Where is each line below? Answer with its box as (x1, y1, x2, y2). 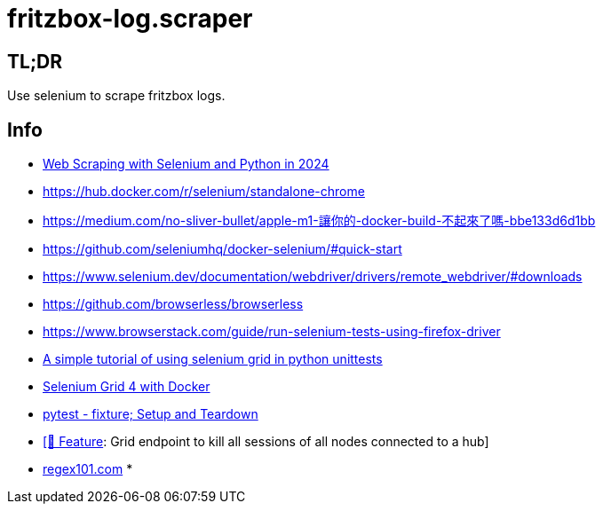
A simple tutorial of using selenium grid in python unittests (43, 351, 383, 367)
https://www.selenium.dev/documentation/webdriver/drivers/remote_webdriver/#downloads (43, 269, 583, 285)
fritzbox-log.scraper (7, 4, 253, 34)
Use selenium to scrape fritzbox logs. (7, 88, 226, 104)
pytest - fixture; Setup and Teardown (43, 406, 258, 422)
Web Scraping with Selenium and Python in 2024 (43, 156, 329, 172)
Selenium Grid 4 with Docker (43, 379, 210, 395)
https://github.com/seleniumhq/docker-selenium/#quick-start (43, 241, 402, 257)
